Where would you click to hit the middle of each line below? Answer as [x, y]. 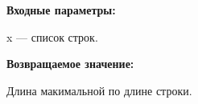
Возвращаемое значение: [70, 64]
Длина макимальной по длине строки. [99, 90]
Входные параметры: [61, 10]
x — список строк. [52, 36]
